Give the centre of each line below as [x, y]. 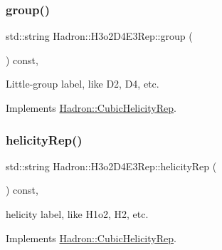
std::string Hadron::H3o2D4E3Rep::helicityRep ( [111, 166]
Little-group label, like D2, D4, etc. [83, 84]
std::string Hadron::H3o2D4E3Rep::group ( [99, 36]
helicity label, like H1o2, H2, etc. [77, 214]
